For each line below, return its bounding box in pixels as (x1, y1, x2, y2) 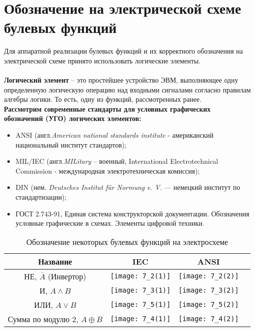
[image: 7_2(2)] (178, 272, 239, 280)
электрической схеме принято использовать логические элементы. (4, 55, 200, 65)
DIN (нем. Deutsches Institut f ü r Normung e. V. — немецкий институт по (15, 182, 240, 192)
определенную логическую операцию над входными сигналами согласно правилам (4, 84, 251, 94)
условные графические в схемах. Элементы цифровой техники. (15, 218, 204, 228)
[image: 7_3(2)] (178, 286, 239, 295)
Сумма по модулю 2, (8, 313, 79, 325)
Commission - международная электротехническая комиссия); (15, 165, 200, 176)
